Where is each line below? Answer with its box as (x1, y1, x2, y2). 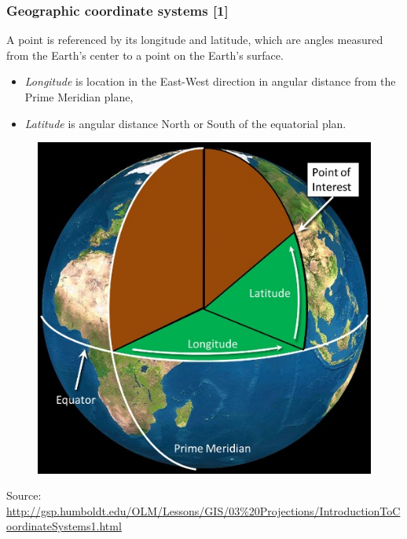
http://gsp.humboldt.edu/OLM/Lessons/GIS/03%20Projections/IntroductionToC (6, 502, 401, 519)
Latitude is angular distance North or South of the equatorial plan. (24, 115, 346, 131)
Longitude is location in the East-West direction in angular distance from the (24, 73, 396, 90)
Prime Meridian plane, (24, 89, 134, 104)
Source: (6, 487, 42, 504)
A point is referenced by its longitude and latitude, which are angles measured (6, 31, 383, 48)
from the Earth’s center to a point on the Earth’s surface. (6, 46, 284, 63)
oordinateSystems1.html (6, 518, 122, 534)
